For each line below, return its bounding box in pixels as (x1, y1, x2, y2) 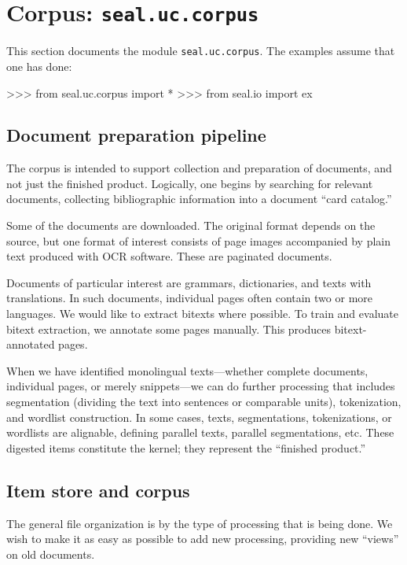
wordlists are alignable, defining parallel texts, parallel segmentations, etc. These (6, 424, 394, 441)
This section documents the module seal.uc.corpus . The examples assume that (6, 42, 395, 59)
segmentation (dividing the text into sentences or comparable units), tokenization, (6, 393, 401, 410)
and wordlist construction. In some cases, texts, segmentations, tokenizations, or (6, 408, 392, 425)
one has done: (6, 57, 72, 74)
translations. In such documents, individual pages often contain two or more (6, 290, 373, 306)
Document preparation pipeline (6, 123, 266, 147)
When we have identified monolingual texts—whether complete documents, (6, 362, 368, 379)
